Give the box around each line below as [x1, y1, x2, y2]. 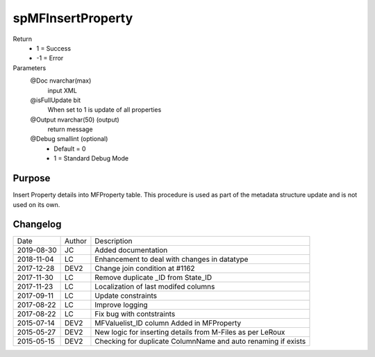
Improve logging [94, 300, 149, 310]
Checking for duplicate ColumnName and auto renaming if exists [94, 337, 306, 347]
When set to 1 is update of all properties [47, 106, 162, 114]
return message [47, 125, 93, 133]
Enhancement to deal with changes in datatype [94, 254, 249, 264]
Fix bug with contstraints [94, 309, 176, 319]
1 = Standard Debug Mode [53, 154, 128, 163]
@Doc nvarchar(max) [30, 76, 92, 85]
